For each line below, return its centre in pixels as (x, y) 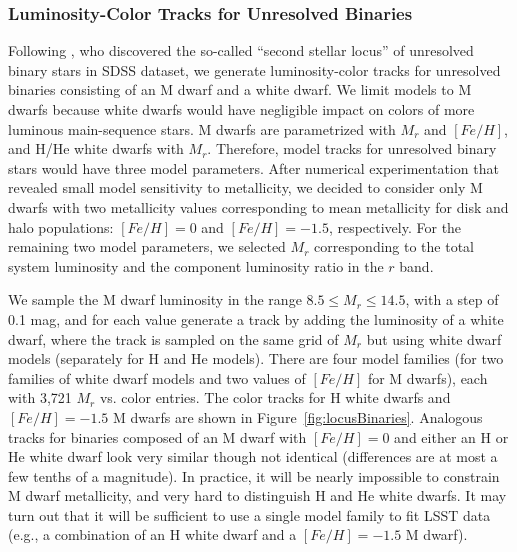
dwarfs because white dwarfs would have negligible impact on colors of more (241, 109)
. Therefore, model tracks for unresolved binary (352, 148)
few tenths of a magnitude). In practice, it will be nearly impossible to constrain (254, 475)
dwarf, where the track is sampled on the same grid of (173, 338)
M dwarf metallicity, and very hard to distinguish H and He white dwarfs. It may (257, 495)
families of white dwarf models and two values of (157, 377)
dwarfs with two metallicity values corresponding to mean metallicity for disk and (258, 206)
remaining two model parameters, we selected (147, 246)
